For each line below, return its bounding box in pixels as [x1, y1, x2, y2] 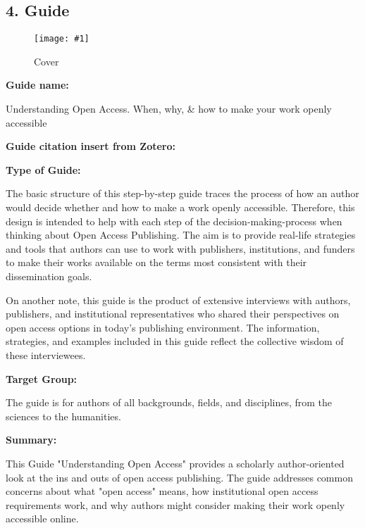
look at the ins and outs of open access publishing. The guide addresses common [6, 470, 353, 484]
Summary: [6, 432, 57, 447]
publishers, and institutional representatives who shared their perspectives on [6, 306, 340, 321]
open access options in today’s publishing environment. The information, [6, 320, 320, 334]
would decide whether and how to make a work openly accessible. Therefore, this [6, 200, 355, 215]
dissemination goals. [6, 268, 92, 283]
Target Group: [6, 371, 78, 386]
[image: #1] [34, 34, 89, 44]
